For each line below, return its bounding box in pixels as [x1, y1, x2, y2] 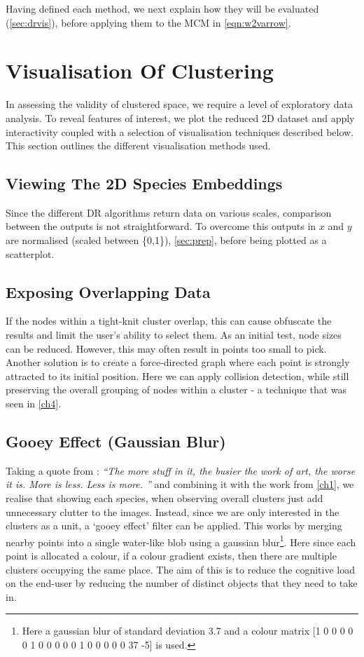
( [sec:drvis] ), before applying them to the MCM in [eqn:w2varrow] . [6, 15, 291, 29]
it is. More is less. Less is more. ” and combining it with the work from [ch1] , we [6, 477, 354, 492]
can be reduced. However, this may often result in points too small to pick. [6, 341, 327, 355]
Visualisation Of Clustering [6, 56, 274, 85]
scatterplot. [6, 246, 55, 261]
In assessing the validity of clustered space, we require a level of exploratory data [6, 97, 353, 111]
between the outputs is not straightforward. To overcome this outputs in [6, 219, 316, 233]
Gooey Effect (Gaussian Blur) [6, 431, 226, 452]
